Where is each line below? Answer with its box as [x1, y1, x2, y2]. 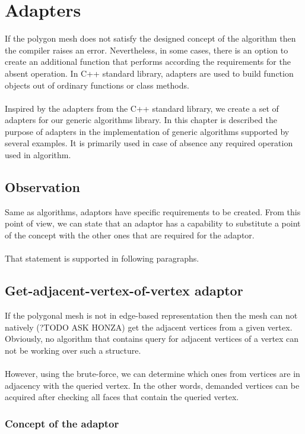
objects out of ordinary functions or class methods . [5, 78, 189, 91]
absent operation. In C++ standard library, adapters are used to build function [5, 67, 294, 79]
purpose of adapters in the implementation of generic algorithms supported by [5, 125, 290, 137]
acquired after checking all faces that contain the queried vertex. [5, 391, 239, 403]
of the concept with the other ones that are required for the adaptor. [5, 229, 255, 241]
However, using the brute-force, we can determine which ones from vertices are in [5, 367, 300, 379]
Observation [5, 178, 80, 196]
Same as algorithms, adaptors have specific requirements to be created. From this [5, 205, 301, 218]
